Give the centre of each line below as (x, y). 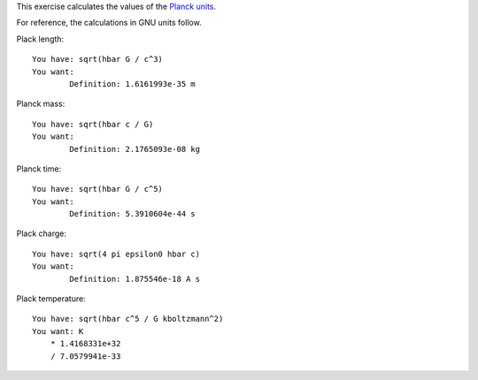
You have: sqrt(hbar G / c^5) (98, 189)
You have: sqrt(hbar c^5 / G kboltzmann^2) (128, 319)
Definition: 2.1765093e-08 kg (135, 149)
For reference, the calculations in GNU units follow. (109, 23)
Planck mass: (41, 104)
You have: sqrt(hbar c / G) (93, 124)
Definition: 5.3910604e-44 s (133, 214)
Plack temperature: (51, 299)
